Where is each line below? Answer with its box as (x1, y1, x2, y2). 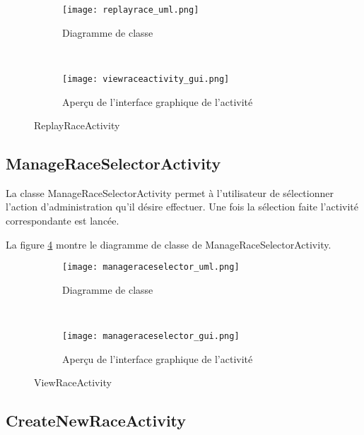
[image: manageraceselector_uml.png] (62, 262, 240, 273)
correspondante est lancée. (6, 213, 119, 228)
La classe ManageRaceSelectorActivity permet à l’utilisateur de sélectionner (6, 185, 334, 200)
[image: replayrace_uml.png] (62, 5, 199, 15)
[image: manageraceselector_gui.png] (62, 331, 240, 342)
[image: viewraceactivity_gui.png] (62, 73, 230, 84)
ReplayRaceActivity (34, 118, 120, 133)
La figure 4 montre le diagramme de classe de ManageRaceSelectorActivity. (6, 237, 331, 251)
